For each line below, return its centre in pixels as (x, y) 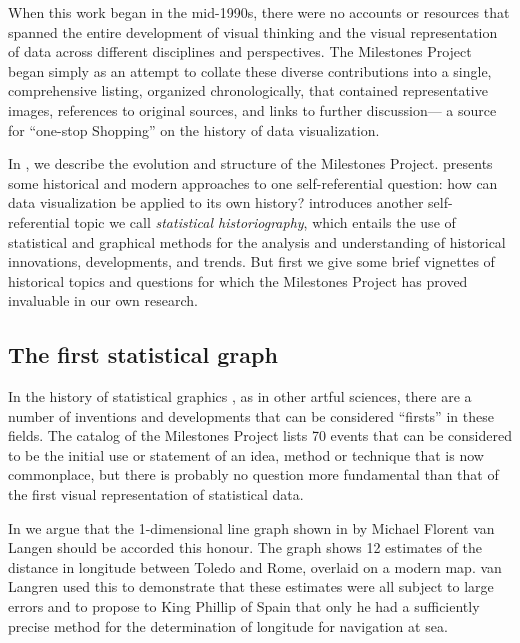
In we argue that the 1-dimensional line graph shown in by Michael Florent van (251, 527)
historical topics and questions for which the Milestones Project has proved (238, 280)
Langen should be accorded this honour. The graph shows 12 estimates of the (245, 547)
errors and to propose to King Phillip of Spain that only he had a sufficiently (244, 606)
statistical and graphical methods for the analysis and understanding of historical (257, 241)
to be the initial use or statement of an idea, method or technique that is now (246, 454)
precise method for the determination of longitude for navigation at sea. (228, 625)
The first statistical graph (143, 354)
